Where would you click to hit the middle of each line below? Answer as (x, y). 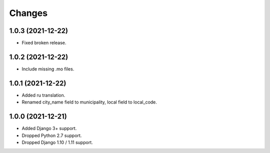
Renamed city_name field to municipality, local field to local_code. (89, 102)
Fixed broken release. (44, 43)
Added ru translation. (43, 95)
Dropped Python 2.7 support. (52, 135)
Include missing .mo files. (48, 69)
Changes (28, 13)
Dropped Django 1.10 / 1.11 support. (57, 142)
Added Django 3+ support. (49, 128)
